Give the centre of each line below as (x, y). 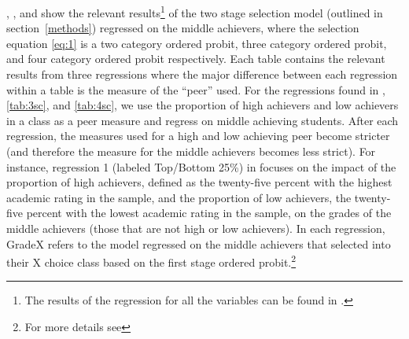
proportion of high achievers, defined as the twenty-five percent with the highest (199, 182)
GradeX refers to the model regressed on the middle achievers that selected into (199, 243)
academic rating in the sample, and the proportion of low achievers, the (179, 197)
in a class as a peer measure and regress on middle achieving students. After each (203, 120)
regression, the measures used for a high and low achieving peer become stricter (198, 136)
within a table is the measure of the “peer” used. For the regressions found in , (196, 89)
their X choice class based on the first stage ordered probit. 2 (151, 261)
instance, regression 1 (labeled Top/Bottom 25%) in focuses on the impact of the (201, 166)
